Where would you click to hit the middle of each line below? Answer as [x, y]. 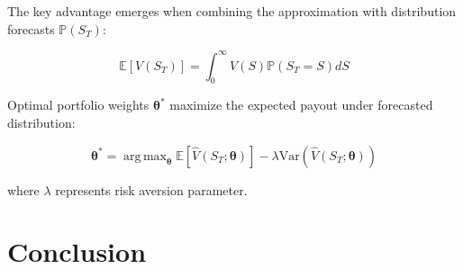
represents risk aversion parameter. [151, 189]
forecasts [31, 28]
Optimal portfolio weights [78, 105]
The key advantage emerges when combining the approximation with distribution [232, 11]
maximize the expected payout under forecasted [301, 105]
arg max [145, 156]
